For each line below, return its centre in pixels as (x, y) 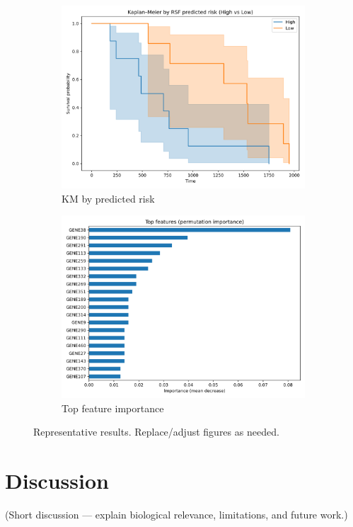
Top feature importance (113, 408)
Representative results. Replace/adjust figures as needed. (156, 432)
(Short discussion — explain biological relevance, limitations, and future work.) (176, 515)
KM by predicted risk (108, 198)
